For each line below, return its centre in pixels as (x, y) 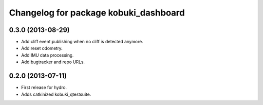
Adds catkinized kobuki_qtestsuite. (56, 94)
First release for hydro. (44, 87)
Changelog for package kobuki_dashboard (97, 13)
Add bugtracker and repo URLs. (53, 62)
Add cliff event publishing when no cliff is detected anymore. (82, 42)
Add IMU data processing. (47, 55)
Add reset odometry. (42, 48)
